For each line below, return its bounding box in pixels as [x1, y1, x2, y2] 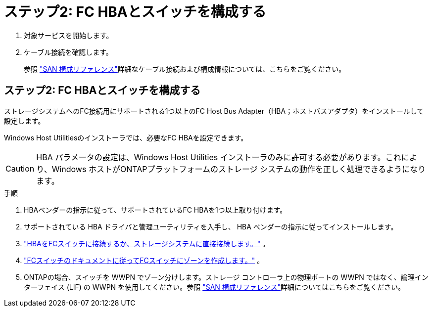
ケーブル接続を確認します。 [24, 47, 113, 56]
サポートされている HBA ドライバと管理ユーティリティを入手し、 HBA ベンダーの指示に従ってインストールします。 [24, 222, 398, 231]
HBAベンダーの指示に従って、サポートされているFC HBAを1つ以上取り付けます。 [24, 205, 287, 214]
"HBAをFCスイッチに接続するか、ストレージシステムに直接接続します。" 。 [24, 239, 270, 248]
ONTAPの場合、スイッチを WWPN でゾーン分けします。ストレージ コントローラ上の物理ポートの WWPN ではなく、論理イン [24, 272, 429, 281]
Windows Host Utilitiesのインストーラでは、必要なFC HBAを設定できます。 [4, 133, 248, 142]
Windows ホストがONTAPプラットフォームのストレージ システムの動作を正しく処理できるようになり [51, 164, 426, 174]
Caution [5, 163, 35, 174]
